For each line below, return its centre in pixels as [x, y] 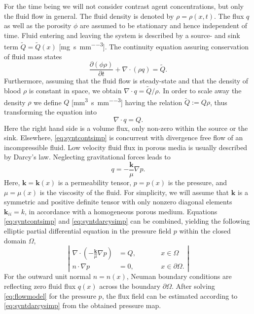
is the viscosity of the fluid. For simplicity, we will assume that [134, 192]
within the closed [205, 230]
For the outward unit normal [48, 276]
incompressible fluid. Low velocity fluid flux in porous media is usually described [126, 147]
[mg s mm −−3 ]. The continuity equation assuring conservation [154, 46]
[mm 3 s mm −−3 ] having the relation [127, 101]
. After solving [193, 286]
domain [15, 240]
